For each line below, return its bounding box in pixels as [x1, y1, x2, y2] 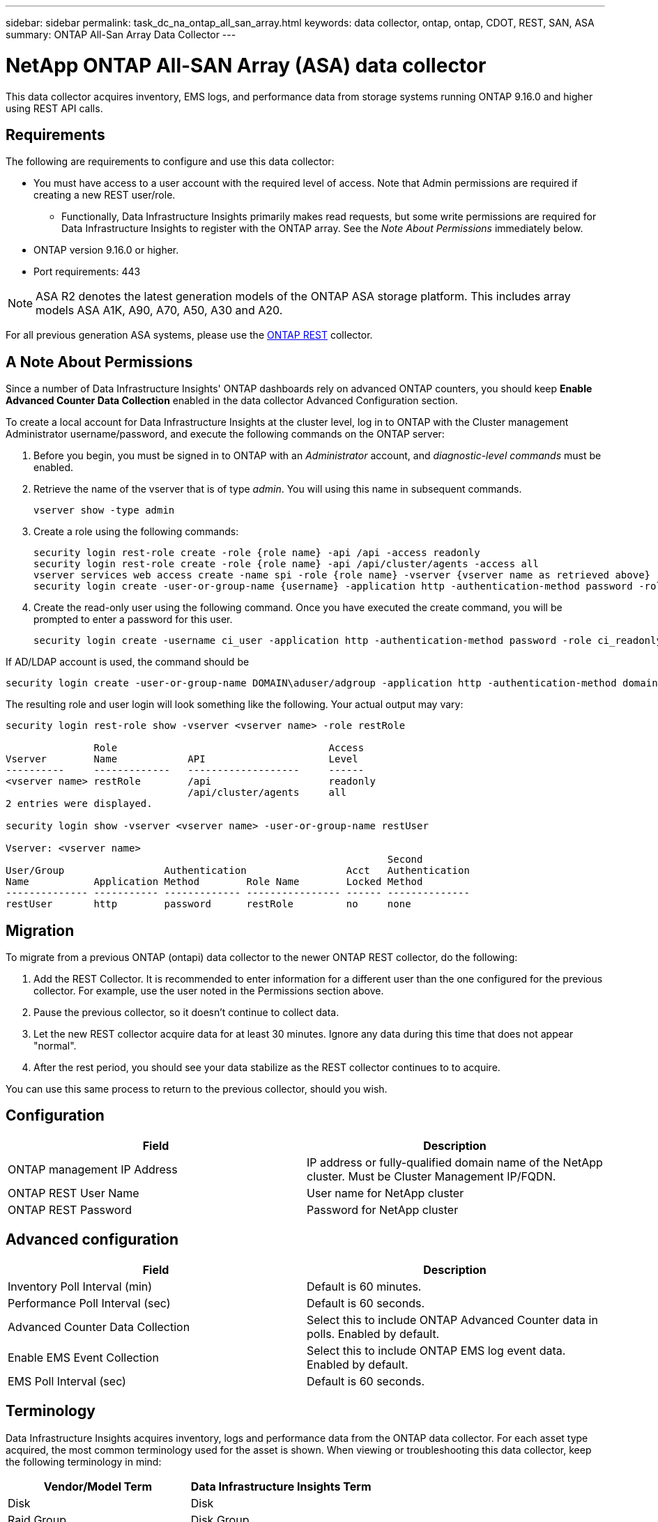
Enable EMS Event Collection [8, 1350, 159, 1365]
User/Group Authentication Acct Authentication [6, 865, 470, 877]
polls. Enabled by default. [307, 1326, 440, 1341]
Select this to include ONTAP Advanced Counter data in [307, 1312, 598, 1327]
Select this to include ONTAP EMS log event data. [307, 1343, 566, 1358]
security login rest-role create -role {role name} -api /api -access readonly [33, 547, 480, 559]
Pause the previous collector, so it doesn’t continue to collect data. [33, 1006, 339, 1019]
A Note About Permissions [6, 353, 193, 371]
